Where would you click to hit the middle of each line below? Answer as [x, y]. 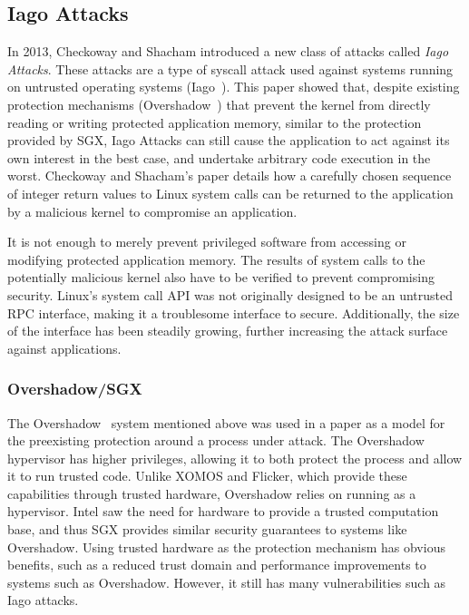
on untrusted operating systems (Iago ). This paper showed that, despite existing [234, 87]
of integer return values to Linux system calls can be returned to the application [230, 193]
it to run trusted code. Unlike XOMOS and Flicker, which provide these [207, 476]
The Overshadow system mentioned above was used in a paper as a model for [226, 422]
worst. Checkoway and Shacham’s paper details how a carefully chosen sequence [230, 176]
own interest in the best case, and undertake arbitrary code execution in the [219, 157]
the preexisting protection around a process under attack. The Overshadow [216, 440]
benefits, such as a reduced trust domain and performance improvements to [217, 565]
